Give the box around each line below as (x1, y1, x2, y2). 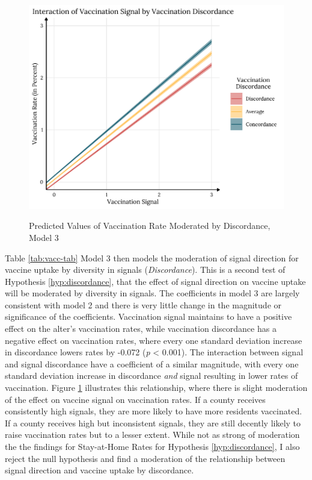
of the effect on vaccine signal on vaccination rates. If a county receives (5, 393, 266, 405)
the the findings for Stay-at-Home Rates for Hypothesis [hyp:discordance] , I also (5, 440, 300, 452)
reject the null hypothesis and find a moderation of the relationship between (5, 452, 286, 464)
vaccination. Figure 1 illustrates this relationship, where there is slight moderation (5, 381, 308, 394)
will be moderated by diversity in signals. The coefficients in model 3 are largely (5, 287, 300, 299)
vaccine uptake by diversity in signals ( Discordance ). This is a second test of (5, 263, 286, 276)
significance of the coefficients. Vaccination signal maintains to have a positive (5, 310, 292, 323)
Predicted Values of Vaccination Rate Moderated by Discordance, (29, 219, 271, 232)
